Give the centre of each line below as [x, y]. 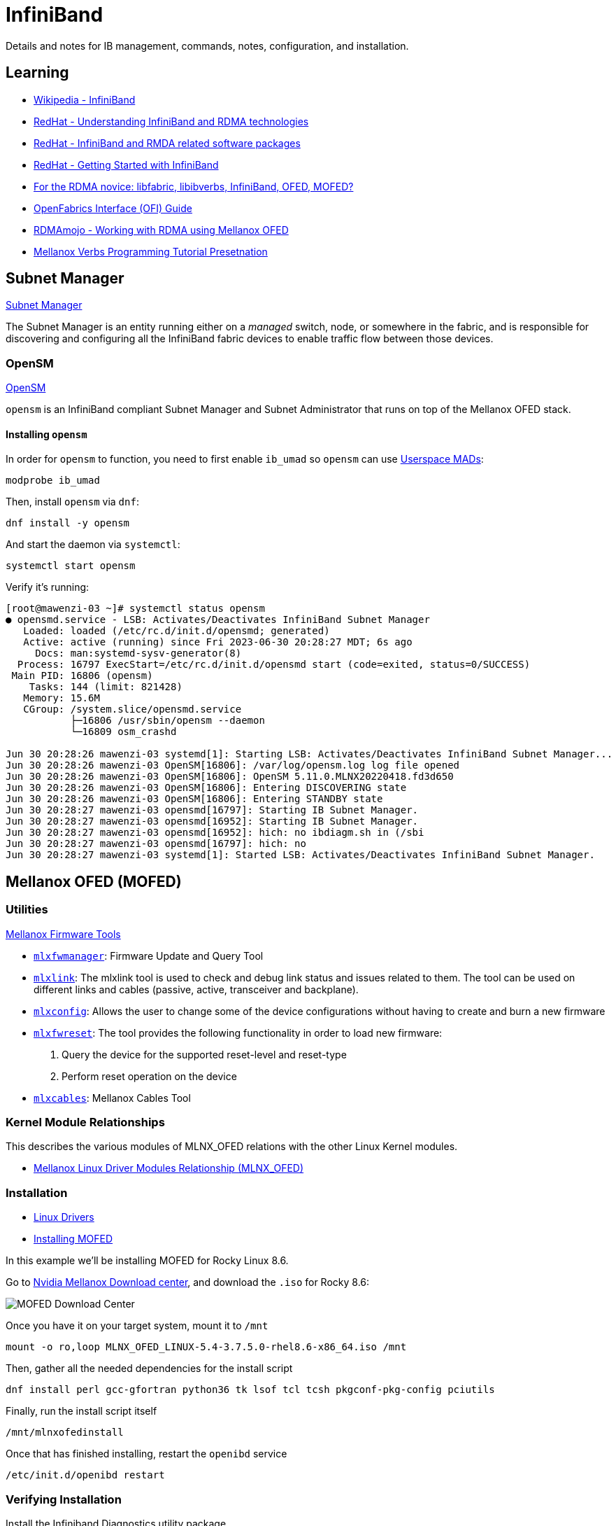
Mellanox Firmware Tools [63, 934]
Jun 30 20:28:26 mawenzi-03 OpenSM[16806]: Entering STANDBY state [194, 799]
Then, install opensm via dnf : [72, 502]
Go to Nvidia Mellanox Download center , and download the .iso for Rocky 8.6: [188, 1282]
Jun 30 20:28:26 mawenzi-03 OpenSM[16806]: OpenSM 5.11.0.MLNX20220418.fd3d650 [230, 777]
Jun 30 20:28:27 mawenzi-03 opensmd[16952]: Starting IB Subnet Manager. [212, 821]
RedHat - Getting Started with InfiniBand [126, 164]
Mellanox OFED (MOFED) [94, 881]
